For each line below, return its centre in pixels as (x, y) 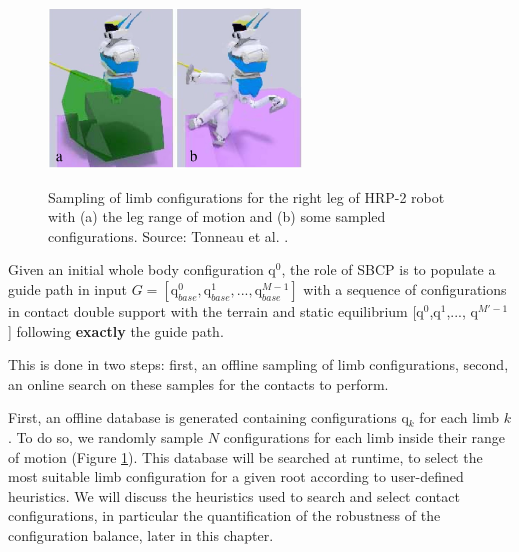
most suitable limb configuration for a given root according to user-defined (236, 476)
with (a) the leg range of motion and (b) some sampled (217, 216)
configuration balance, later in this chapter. (141, 534)
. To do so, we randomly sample (106, 436)
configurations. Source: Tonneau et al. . (168, 235)
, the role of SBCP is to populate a (388, 269)
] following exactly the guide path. (116, 330)
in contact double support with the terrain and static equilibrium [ (212, 310)
